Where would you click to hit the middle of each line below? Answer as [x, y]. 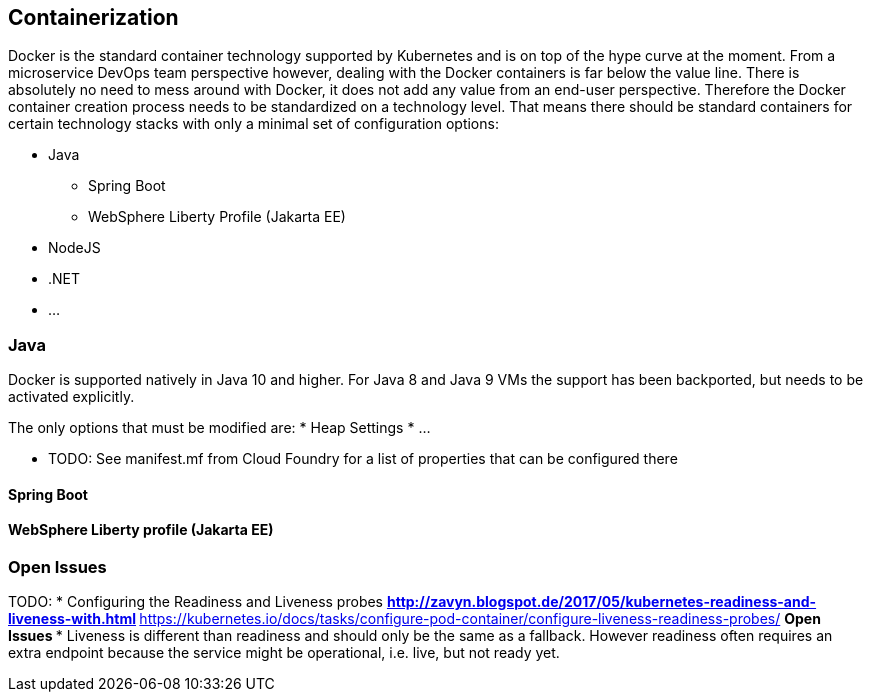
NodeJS [74, 248]
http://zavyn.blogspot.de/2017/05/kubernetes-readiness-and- [601, 602]
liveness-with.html [72, 619]
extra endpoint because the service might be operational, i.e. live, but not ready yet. [284, 653]
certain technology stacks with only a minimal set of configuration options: [253, 124]
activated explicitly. [71, 397]
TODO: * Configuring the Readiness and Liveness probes [195, 602]
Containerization [93, 17]
